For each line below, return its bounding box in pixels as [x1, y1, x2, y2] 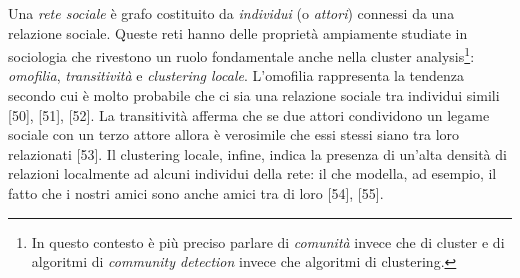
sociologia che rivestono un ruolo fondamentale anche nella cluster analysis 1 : [8, 43, 475, 66]
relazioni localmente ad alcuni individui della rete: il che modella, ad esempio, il [8, 163, 497, 184]
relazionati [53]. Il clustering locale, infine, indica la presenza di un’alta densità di [8, 143, 507, 164]
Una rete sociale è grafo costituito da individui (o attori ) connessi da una [8, 3, 455, 23]
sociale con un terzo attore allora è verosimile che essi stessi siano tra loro [8, 124, 460, 145]
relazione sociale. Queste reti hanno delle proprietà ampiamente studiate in [8, 22, 468, 43]
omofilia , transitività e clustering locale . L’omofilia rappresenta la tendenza [8, 65, 465, 86]
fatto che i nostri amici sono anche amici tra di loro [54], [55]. [8, 183, 384, 203]
